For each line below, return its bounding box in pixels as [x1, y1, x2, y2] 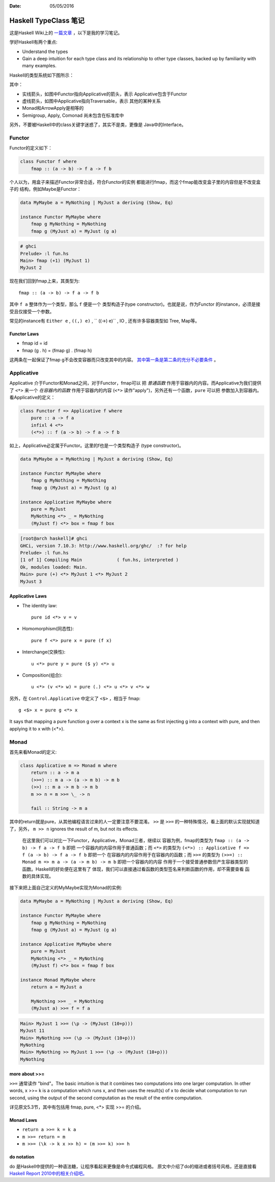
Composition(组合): [22, 672, 63, 678]
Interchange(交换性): [22, 649, 66, 655]
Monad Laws [9, 1117, 38, 1123]
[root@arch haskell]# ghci [20, 536, 88, 541]
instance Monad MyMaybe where [20, 977, 96, 982]
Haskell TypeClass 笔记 [9, 16, 85, 25]
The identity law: [22, 602, 58, 608]
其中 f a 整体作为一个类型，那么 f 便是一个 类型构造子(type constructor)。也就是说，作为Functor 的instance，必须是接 [9, 301, 261, 307]
